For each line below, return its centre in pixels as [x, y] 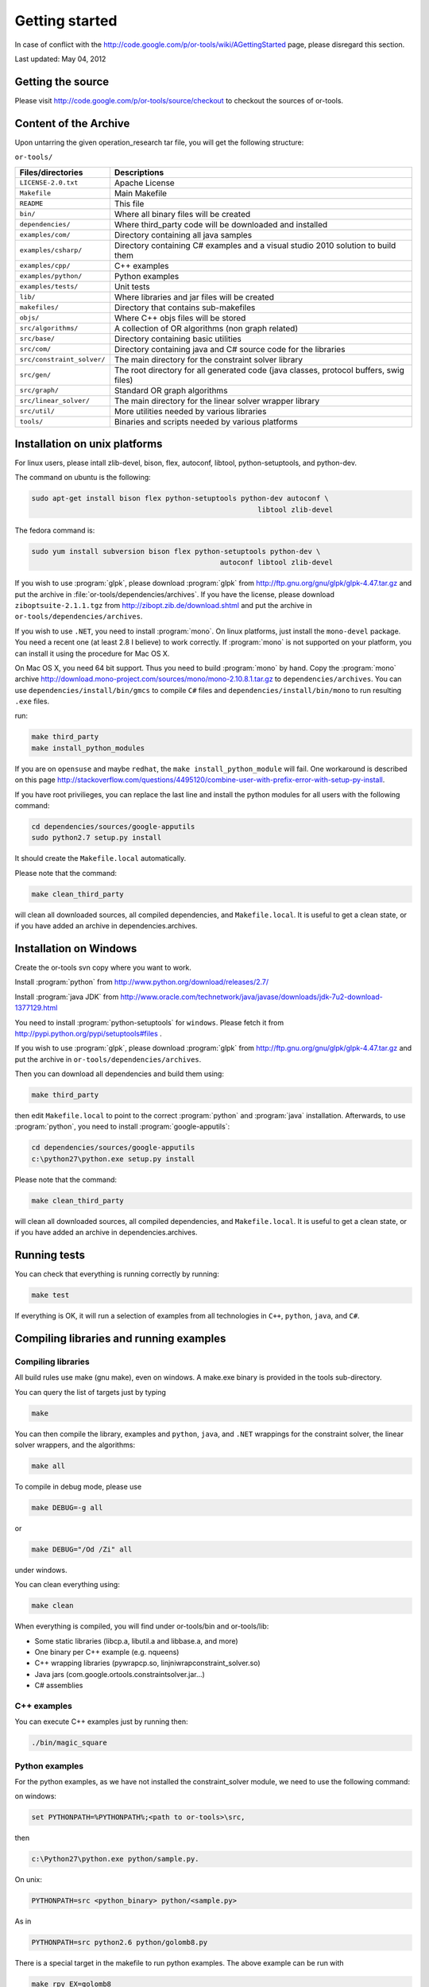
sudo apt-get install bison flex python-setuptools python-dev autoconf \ [180, 498]
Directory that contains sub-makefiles [185, 308]
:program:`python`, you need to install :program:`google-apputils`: [122, 1127]
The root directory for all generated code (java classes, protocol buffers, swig [259, 370]
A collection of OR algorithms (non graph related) [206, 328]
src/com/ [35, 349]
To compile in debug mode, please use [78, 1486]
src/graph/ [39, 391]
